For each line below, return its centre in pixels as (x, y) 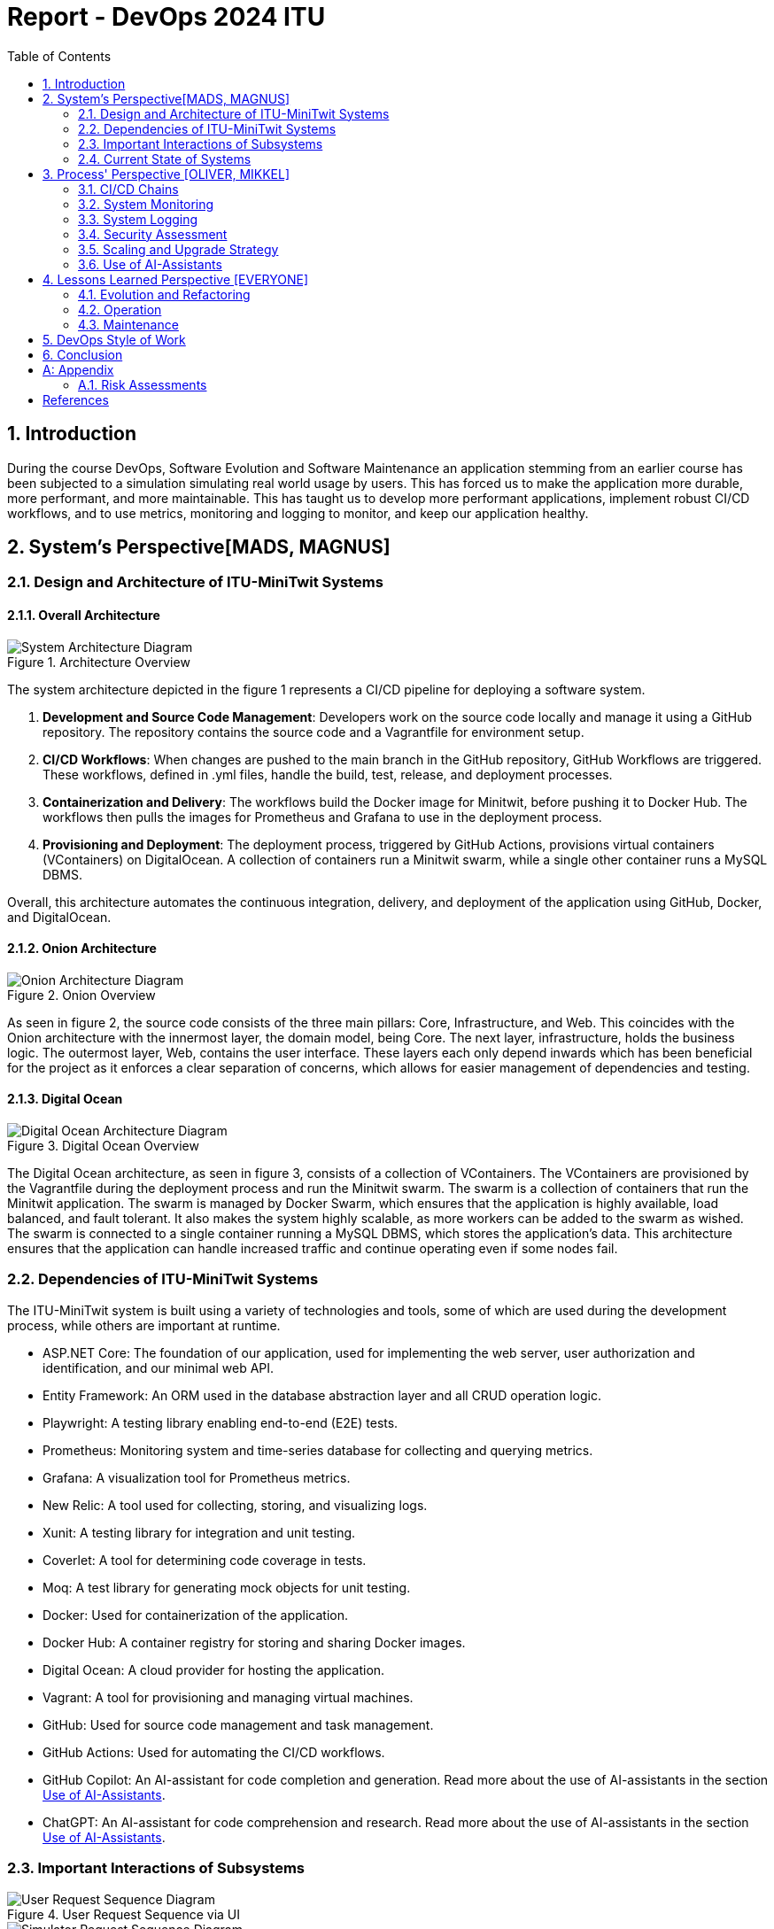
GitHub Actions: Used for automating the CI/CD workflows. (214, 1752)
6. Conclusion (83, 354)
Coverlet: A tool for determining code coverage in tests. (205, 1560)
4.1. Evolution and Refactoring (164, 294)
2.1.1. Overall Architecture (84, 616)
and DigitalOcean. (59, 917)
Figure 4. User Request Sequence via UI (124, 1914)
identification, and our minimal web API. (159, 1367)
